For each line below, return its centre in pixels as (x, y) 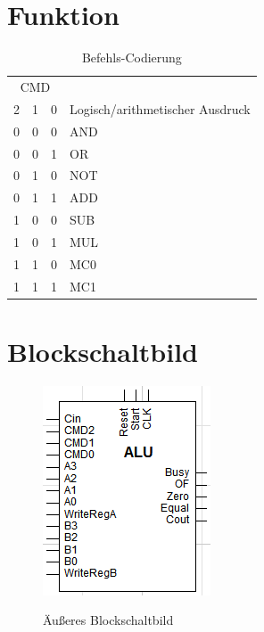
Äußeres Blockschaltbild (108, 620)
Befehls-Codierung (132, 57)
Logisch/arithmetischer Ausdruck (160, 108)
